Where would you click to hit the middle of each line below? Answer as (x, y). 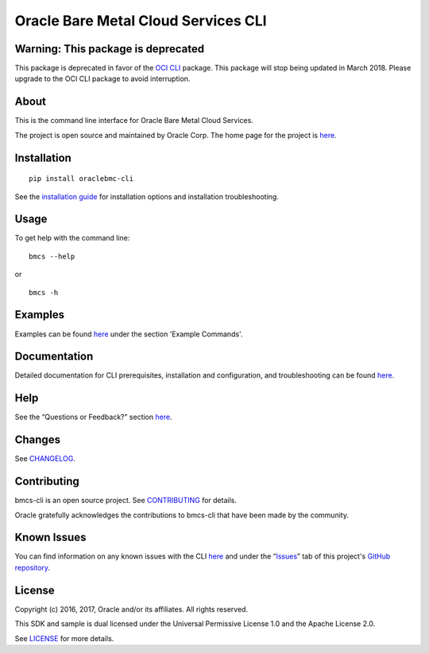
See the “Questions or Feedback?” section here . (93, 417)
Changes (38, 440)
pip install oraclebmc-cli (81, 179)
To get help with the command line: (72, 238)
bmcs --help (52, 256)
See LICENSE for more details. (64, 638)
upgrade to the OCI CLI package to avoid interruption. (102, 79)
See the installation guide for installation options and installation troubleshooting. (147, 196)
